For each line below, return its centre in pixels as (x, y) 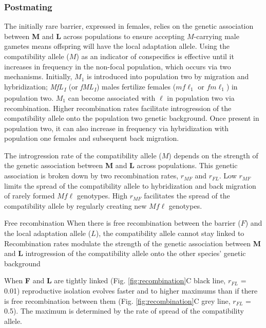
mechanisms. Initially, (38, 76)
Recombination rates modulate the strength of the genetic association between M (133, 243)
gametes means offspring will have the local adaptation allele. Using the (117, 46)
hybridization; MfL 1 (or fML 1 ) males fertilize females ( (90, 87)
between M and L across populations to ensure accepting (94, 36)
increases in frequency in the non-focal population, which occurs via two (118, 66)
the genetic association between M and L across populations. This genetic (121, 165)
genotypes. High (102, 196)
